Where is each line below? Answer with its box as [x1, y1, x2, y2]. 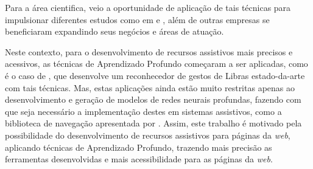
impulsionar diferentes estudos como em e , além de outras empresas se [5, 13, 270, 26]
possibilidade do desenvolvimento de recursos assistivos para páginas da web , [5, 128, 290, 141]
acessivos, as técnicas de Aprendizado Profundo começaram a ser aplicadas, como [5, 57, 308, 70]
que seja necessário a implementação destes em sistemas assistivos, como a [5, 105, 282, 117]
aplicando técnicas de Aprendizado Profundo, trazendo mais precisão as [5, 140, 272, 153]
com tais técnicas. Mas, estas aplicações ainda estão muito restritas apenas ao [5, 81, 295, 94]
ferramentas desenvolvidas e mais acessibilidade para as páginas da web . [5, 153, 273, 165]
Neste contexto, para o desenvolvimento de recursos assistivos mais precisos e [5, 45, 293, 58]
